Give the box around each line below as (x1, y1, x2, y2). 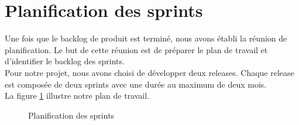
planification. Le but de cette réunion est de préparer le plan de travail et (5, 43, 268, 55)
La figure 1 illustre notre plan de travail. (5, 89, 150, 102)
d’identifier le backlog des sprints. (5, 55, 125, 67)
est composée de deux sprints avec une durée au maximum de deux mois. (5, 78, 267, 90)
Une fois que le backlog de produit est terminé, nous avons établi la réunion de (5, 32, 287, 44)
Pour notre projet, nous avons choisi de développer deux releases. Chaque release (5, 66, 294, 78)
